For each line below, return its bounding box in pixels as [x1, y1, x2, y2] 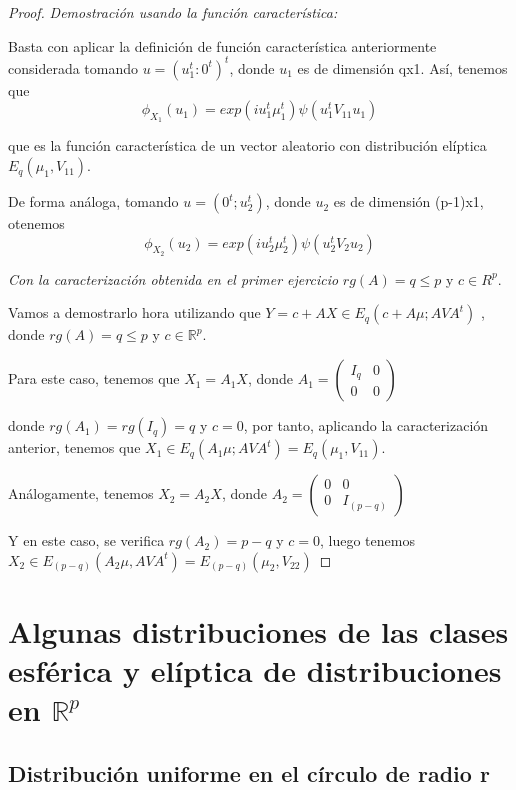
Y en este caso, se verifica [8, 530, 165, 551]
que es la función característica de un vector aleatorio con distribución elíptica [8, 135, 487, 156]
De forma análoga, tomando [8, 191, 179, 212]
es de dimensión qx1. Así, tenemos [297, 57, 508, 78]
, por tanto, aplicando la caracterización [243, 415, 489, 436]
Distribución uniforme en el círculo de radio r [8, 757, 490, 788]
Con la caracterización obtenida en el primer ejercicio [8, 268, 339, 289]
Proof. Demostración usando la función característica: [8, 2, 338, 22]
